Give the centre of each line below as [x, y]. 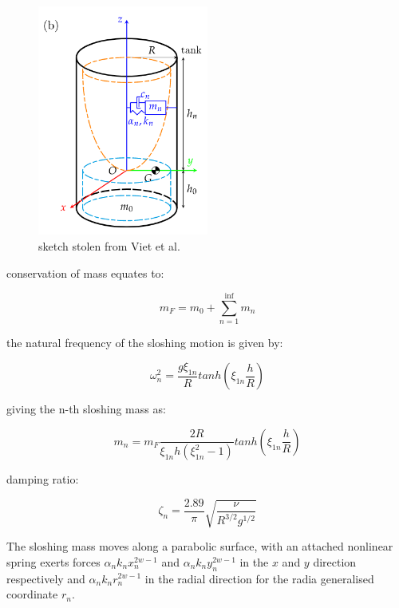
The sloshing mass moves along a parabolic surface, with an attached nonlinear [200, 546]
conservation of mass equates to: [85, 272]
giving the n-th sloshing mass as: [86, 409]
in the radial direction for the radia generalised [259, 578]
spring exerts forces [53, 561]
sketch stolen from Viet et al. [109, 246]
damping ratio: [43, 479]
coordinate [32, 594]
